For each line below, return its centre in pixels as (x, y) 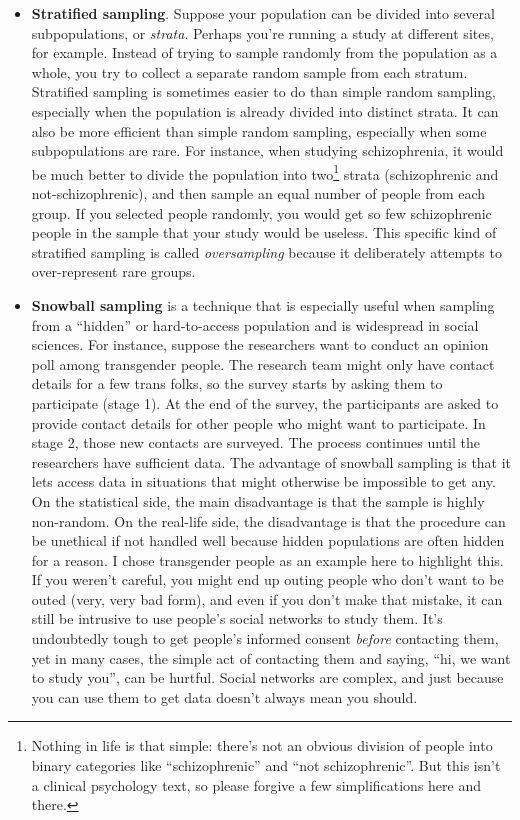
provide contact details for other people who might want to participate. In (258, 422)
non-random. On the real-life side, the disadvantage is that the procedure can (268, 520)
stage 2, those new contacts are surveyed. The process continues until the (255, 442)
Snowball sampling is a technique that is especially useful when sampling (263, 304)
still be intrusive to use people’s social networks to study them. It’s (237, 618)
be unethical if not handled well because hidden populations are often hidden (268, 540)
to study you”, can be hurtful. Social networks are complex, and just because (267, 677)
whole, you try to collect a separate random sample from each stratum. (249, 71)
